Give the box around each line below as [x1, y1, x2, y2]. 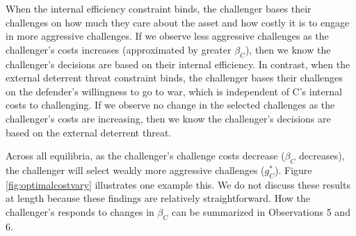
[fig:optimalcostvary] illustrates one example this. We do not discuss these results [6, 177, 350, 191]
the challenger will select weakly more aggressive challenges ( [6, 162, 265, 177]
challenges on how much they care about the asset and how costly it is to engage [6, 15, 350, 29]
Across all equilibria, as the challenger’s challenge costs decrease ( [6, 148, 285, 163]
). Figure [275, 162, 312, 177]
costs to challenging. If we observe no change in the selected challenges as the [6, 97, 335, 112]
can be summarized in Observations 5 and [171, 204, 350, 219]
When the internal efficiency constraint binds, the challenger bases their [6, 1, 311, 15]
